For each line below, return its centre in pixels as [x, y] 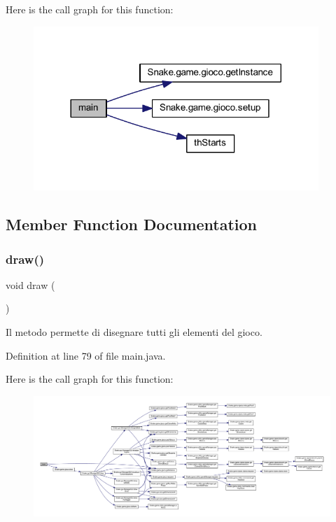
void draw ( [30, 284]
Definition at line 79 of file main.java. [86, 355]
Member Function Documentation [132, 224]
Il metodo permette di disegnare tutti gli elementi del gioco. [134, 332]
